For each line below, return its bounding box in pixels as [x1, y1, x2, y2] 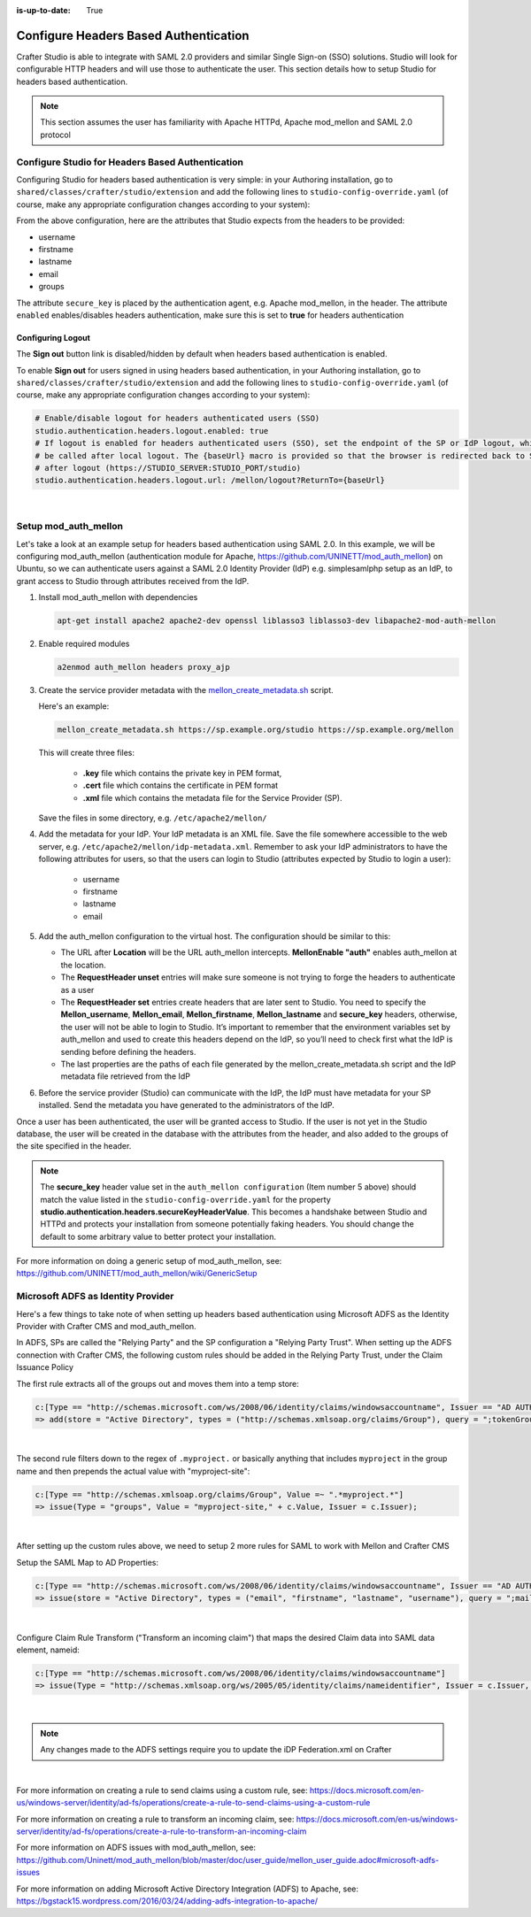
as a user [60, 984, 95, 995]
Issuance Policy [16, 1362, 74, 1373]
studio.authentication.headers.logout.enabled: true [35, 426, 269, 435]
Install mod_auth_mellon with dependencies [38, 592, 198, 603]
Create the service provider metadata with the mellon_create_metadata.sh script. [38, 685, 334, 696]
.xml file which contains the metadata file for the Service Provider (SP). [82, 792, 342, 803]
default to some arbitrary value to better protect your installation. [40, 1231, 277, 1242]
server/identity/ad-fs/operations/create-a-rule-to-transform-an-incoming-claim [16, 1826, 307, 1836]
